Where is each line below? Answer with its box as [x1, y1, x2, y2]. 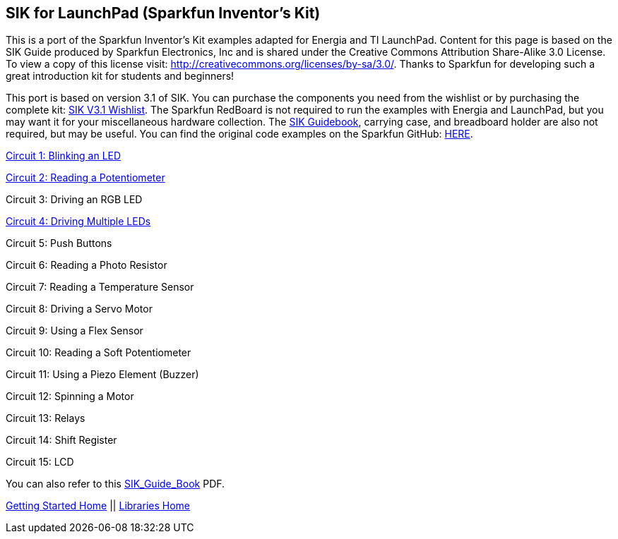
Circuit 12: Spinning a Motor [6, 390, 134, 403]
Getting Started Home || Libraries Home [6, 499, 190, 512]
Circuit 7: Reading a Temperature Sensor [6, 281, 194, 293]
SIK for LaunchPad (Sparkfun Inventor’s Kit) [6, 4, 321, 22]
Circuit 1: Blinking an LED [6, 150, 121, 162]
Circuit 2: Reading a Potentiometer [6, 171, 165, 184]
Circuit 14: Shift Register [6, 434, 117, 447]
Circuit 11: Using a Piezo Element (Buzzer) [6, 368, 199, 381]
